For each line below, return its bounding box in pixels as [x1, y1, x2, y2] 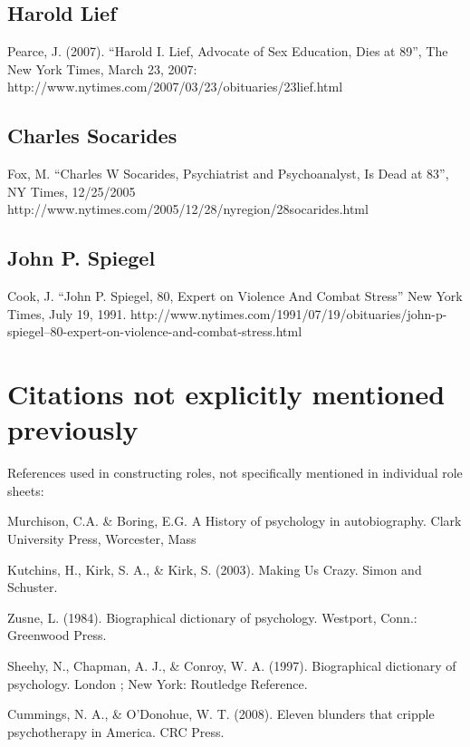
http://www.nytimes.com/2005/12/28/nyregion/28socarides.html [7, 199, 369, 218]
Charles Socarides [7, 121, 177, 150]
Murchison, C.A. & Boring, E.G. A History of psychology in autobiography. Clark [7, 511, 462, 530]
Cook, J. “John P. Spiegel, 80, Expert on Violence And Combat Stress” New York [7, 286, 463, 306]
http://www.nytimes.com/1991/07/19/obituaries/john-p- [129, 304, 447, 323]
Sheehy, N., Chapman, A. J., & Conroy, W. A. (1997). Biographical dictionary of [7, 656, 456, 675]
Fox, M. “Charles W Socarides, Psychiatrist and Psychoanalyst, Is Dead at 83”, [7, 164, 449, 183]
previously [7, 411, 139, 448]
